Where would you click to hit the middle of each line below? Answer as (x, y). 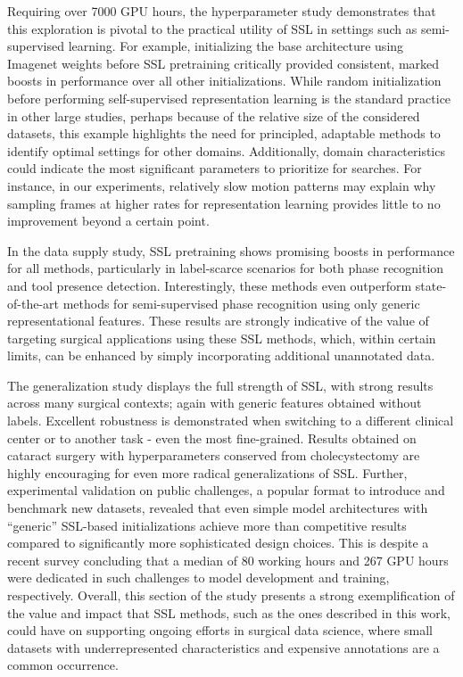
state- (431, 285)
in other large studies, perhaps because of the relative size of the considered (214, 116)
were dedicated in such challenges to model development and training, (198, 578)
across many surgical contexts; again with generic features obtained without (215, 403)
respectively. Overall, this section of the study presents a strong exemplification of (231, 595)
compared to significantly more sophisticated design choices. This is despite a (218, 543)
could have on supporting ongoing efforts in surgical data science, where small (220, 630)
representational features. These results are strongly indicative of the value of (218, 321)
